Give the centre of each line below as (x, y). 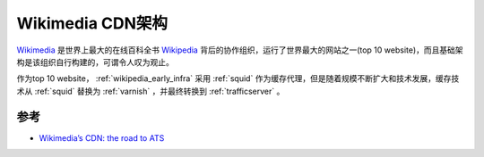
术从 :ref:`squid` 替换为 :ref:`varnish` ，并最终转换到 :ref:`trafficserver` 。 (151, 91)
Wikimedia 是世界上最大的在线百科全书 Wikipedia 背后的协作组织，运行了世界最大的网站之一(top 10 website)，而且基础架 (240, 50)
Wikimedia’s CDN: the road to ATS (102, 137)
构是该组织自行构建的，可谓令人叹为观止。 (95, 62)
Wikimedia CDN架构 (92, 23)
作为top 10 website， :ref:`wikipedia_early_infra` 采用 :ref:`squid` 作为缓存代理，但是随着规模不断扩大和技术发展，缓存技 (238, 78)
